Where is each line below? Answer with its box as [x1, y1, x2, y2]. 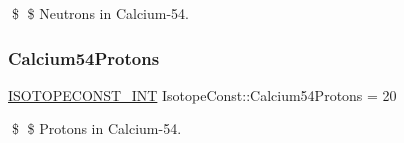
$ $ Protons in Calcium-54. [11, 118, 182, 139]
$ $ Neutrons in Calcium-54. [11, 3, 190, 23]
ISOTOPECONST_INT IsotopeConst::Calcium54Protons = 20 [8, 84, 397, 105]
